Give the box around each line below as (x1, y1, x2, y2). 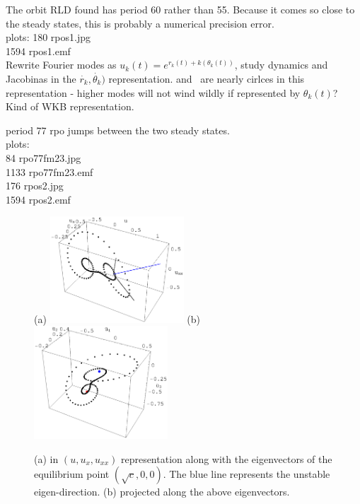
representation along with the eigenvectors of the (120, 451, 332, 466)
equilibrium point (34, 467, 110, 481)
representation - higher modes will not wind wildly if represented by (6, 85, 301, 100)
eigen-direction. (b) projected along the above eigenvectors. (34, 484, 290, 499)
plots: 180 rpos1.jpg (6, 30, 91, 45)
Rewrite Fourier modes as (6, 57, 117, 72)
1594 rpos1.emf (6, 43, 71, 58)
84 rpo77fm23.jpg (6, 150, 81, 165)
